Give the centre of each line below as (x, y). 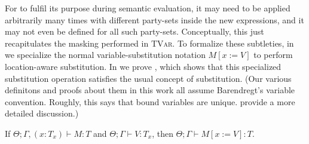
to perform (273, 55)
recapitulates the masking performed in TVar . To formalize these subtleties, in (149, 43)
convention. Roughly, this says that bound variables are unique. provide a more (150, 101)
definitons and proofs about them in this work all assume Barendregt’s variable (150, 90)
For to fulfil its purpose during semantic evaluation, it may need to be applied (148, 8)
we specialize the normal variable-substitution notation (105, 55)
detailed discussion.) (42, 113)
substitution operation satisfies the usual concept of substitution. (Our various (148, 78)
